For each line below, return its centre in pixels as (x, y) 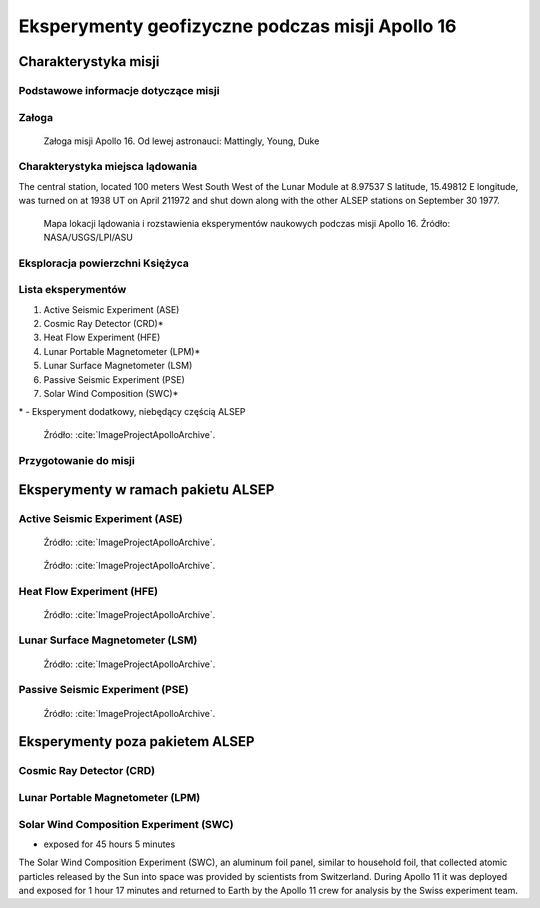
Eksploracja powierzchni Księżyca (103, 263)
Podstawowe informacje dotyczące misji (119, 90)
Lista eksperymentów (72, 290)
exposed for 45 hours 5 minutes (109, 844)
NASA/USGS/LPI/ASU (88, 237)
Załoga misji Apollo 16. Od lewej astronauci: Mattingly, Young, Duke (181, 141)
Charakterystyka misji (89, 61)
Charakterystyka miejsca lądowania (108, 167)
